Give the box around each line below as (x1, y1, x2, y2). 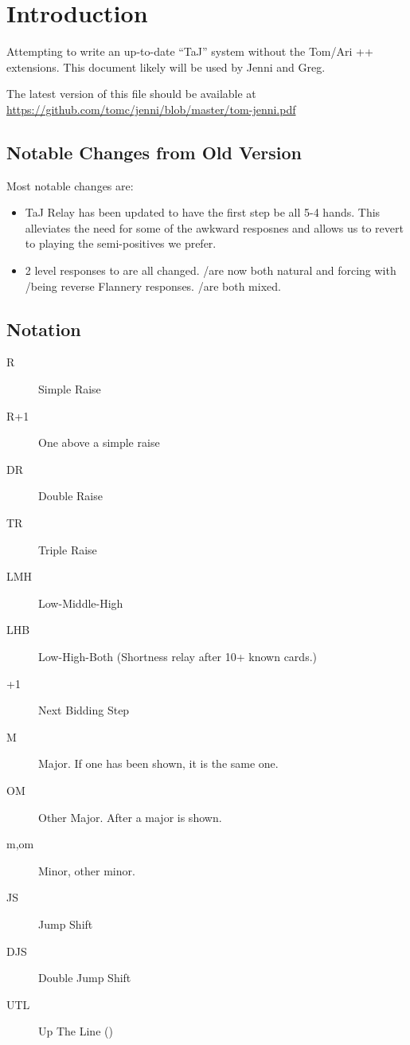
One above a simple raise (38, 434, 160, 451)
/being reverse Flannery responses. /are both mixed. (25, 277, 281, 294)
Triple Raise (38, 541, 97, 558)
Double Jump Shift (38, 969, 131, 986)
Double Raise (38, 487, 103, 504)
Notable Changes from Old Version (6, 139, 302, 164)
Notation (6, 316, 81, 341)
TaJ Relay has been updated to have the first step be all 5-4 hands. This (25, 204, 381, 221)
